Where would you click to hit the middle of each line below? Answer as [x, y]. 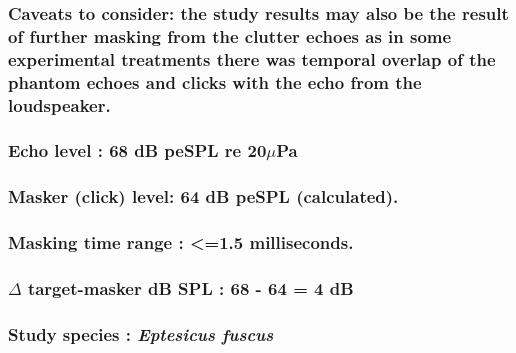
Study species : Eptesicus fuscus [141, 333]
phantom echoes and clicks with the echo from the [215, 81]
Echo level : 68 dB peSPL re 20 [137, 150]
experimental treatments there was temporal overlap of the [252, 58]
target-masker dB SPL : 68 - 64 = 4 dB [190, 287]
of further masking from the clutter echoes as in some [230, 35]
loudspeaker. [59, 104]
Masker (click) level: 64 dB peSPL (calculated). [203, 196]
